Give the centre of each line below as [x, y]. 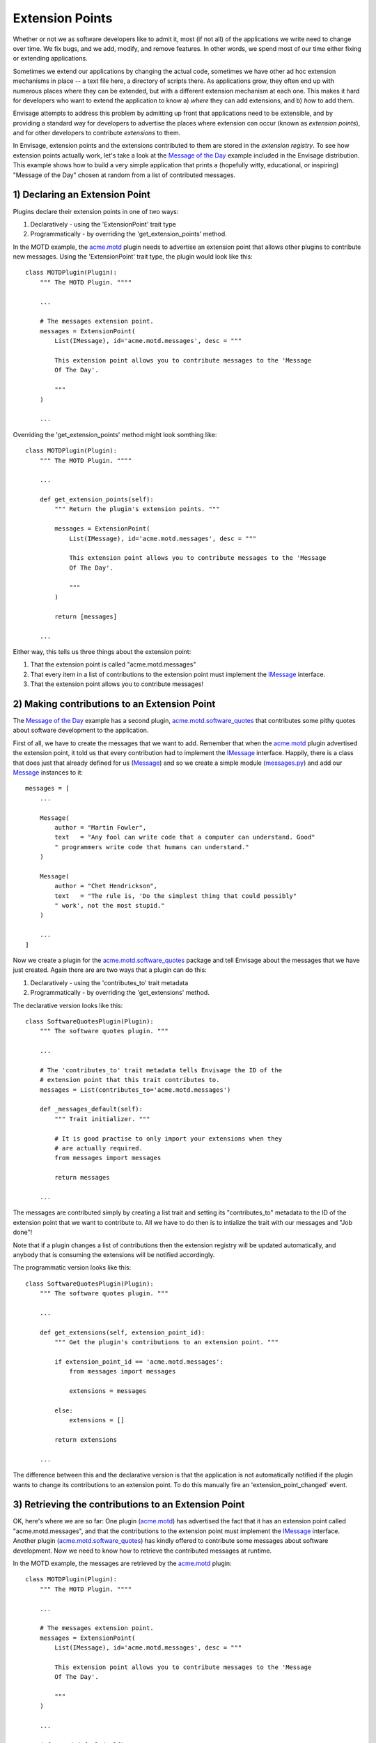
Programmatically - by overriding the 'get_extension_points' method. [128, 234]
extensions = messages [108, 1391]
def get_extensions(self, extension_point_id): [122, 1332]
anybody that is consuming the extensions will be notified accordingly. [114, 1254]
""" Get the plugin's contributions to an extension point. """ [166, 1342]
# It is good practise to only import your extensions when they [169, 1139]
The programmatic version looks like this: [72, 1268]
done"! [23, 1232]
